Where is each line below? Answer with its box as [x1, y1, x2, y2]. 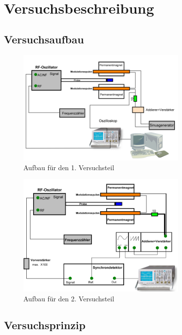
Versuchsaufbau [4, 31, 84, 46]
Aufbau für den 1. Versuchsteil [23, 162, 114, 172]
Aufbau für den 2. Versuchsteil [23, 293, 114, 303]
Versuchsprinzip [4, 317, 86, 332]
